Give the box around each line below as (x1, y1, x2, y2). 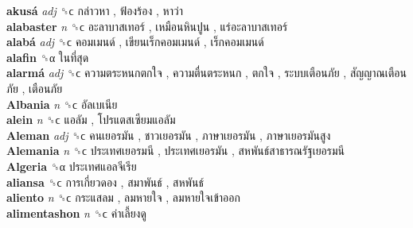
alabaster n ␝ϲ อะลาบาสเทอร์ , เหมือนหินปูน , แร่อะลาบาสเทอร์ (6, 17, 288, 34)
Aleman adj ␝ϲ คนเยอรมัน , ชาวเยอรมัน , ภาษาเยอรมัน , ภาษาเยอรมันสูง (6, 126, 331, 143)
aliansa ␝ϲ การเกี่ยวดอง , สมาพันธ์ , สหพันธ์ (6, 173, 204, 190)
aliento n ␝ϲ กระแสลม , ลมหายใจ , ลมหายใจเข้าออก (6, 189, 240, 206)
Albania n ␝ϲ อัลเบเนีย (6, 95, 118, 112)
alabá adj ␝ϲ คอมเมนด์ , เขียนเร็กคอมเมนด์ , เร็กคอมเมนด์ (6, 33, 264, 50)
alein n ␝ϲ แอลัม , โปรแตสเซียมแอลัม (6, 111, 176, 128)
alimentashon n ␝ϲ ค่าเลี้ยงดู (6, 204, 146, 221)
